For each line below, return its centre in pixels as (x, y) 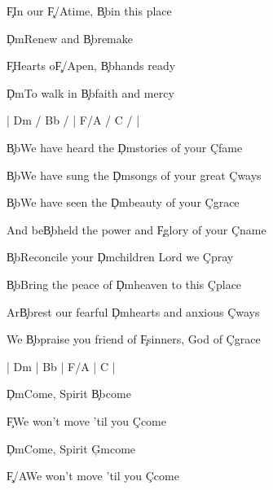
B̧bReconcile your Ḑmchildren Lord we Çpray (120, 257)
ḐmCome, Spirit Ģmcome (71, 448)
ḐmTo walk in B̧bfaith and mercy (90, 92)
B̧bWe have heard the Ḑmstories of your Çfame (125, 147)
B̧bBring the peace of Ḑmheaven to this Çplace (124, 284)
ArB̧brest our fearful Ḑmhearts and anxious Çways (133, 311)
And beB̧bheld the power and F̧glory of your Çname (136, 229)
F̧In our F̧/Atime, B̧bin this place (89, 11)
